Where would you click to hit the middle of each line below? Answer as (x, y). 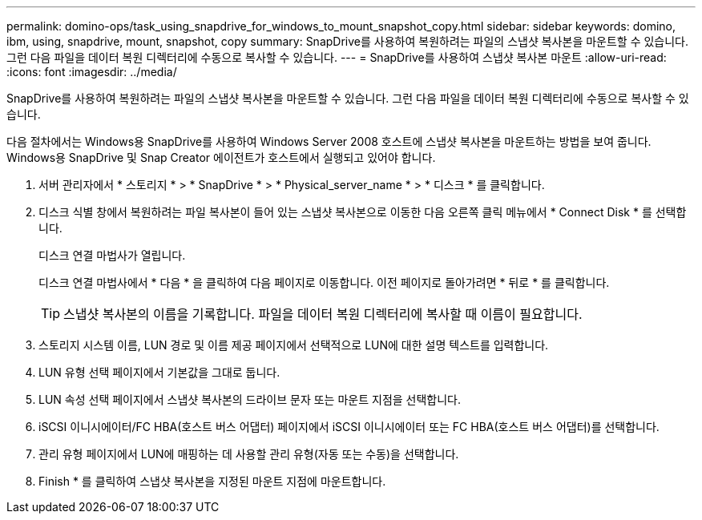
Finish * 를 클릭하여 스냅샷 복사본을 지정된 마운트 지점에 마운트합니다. (212, 481)
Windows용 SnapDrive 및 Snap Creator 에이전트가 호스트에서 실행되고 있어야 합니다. (221, 157)
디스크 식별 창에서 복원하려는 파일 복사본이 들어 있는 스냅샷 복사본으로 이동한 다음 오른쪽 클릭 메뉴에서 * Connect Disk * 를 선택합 (363, 212)
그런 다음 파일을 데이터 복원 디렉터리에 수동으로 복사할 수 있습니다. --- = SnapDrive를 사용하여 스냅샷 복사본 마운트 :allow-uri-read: (337, 57)
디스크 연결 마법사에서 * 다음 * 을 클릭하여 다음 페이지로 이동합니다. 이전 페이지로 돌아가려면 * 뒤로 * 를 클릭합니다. (324, 282)
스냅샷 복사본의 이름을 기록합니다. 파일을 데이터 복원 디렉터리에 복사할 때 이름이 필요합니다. (323, 314)
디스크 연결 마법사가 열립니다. (112, 255)
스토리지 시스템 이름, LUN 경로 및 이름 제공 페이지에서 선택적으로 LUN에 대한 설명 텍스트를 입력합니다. (294, 345)
